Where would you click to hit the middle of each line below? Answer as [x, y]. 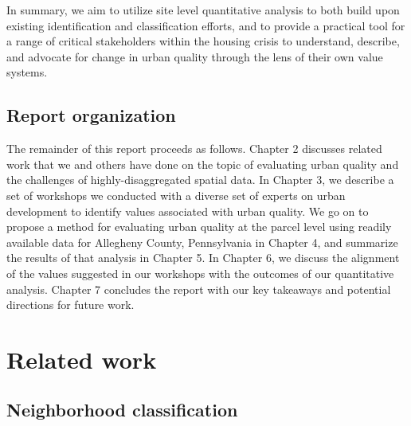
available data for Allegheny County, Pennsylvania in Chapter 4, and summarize [202, 242]
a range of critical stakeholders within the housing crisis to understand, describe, [203, 41]
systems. [27, 72]
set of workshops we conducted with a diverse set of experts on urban [176, 195]
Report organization [91, 115]
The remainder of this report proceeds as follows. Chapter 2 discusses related [194, 149]
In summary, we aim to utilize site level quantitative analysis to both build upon [203, 10]
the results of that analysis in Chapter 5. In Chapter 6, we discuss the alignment [203, 258]
